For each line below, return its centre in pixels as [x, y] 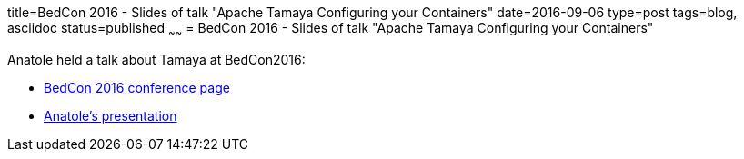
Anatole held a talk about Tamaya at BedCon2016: [156, 59]
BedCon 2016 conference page [137, 87]
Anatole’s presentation [111, 115]
